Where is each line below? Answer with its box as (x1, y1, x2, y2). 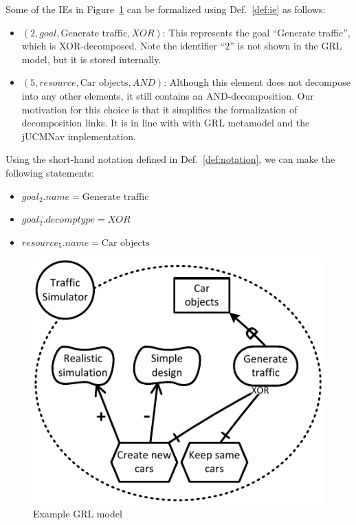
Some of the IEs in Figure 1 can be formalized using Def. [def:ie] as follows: (5, 2, 326, 16)
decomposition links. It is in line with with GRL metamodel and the (21, 115, 310, 130)
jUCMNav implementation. (21, 129, 136, 143)
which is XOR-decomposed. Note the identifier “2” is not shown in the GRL (21, 38, 342, 53)
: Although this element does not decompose (164, 75, 351, 89)
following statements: (5, 165, 94, 179)
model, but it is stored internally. (21, 52, 162, 66)
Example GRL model (33, 506, 122, 521)
